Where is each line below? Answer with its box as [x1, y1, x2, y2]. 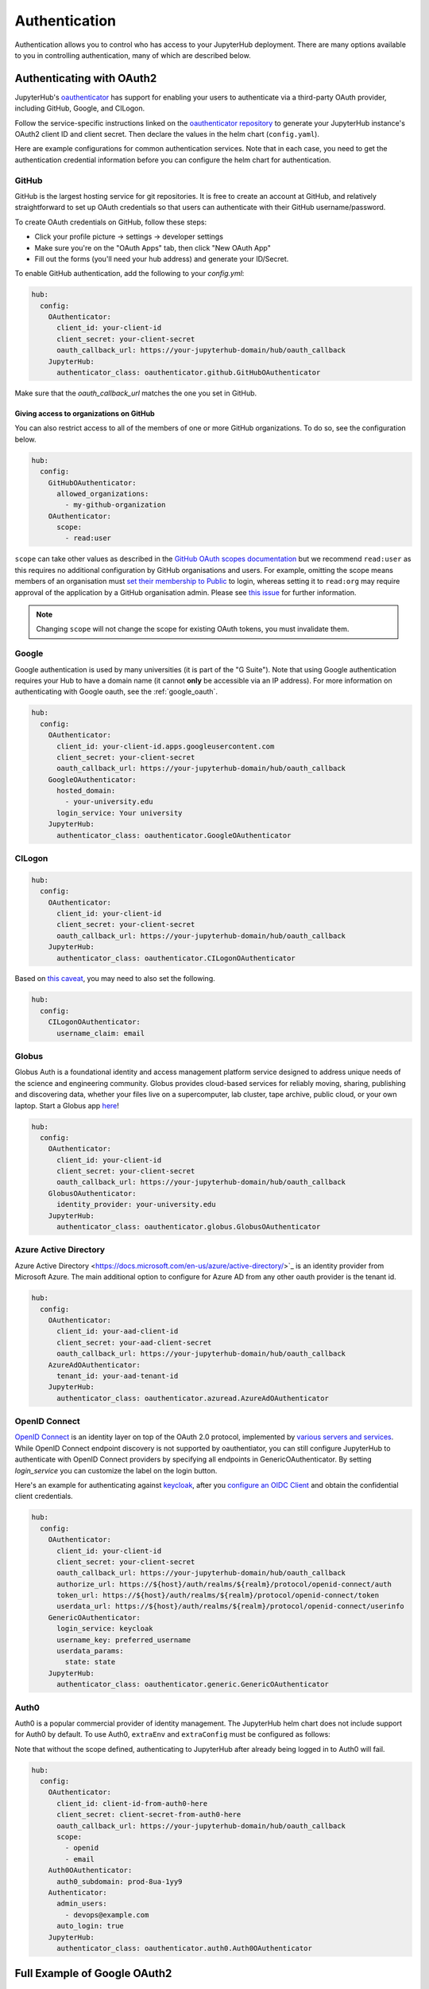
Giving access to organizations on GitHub [14, 408, 155, 418]
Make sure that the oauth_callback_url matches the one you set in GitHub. [14, 388, 257, 398]
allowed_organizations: [56, 489, 149, 498]
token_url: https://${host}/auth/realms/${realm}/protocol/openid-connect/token [56, 1591, 380, 1600]
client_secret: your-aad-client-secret [56, 1337, 212, 1347]
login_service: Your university [56, 808, 183, 817]
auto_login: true [56, 1921, 125, 1931]
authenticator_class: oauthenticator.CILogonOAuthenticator [56, 953, 296, 963]
